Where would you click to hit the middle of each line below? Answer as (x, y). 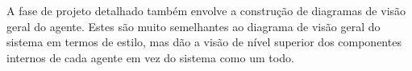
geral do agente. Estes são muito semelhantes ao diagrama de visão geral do (194, 26)
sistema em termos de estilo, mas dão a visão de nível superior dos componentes (204, 42)
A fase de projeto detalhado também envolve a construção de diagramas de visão (206, 10)
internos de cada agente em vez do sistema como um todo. (150, 57)
